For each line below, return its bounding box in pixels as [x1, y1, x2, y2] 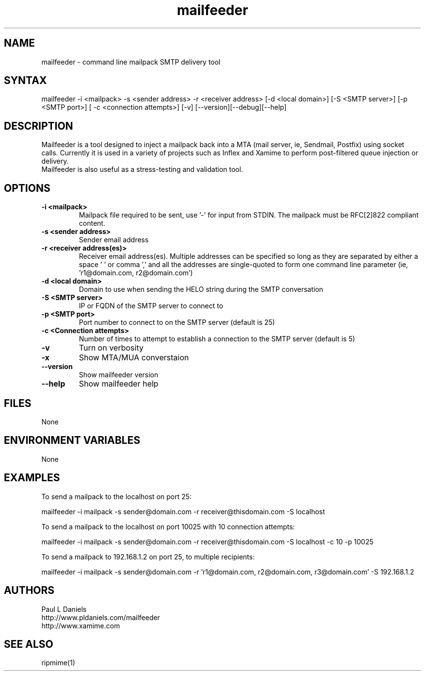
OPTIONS [4, 182, 50, 194]
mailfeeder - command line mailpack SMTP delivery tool [41, 57, 221, 66]
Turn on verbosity [79, 343, 144, 353]
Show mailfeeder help [79, 379, 159, 389]
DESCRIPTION [4, 119, 73, 132]
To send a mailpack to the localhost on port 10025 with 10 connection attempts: [41, 522, 295, 531]
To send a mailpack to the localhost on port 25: [41, 492, 192, 501]
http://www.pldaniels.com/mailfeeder [41, 613, 160, 622]
